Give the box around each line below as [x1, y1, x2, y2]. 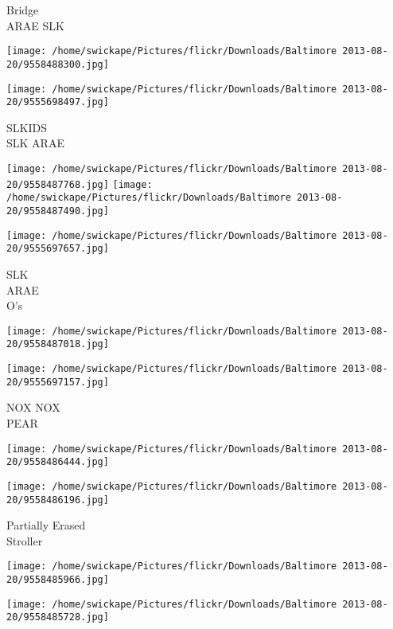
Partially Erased [6, 517, 86, 533]
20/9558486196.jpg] [6, 494, 109, 506]
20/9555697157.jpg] [6, 376, 109, 388]
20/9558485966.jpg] [6, 574, 109, 585]
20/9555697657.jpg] [6, 243, 109, 255]
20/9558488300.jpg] [6, 58, 109, 70]
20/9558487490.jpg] [6, 205, 109, 217]
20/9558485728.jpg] [6, 611, 109, 623]
